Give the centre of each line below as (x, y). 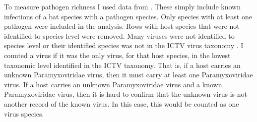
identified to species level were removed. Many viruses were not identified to (119, 35)
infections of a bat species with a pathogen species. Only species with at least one (128, 16)
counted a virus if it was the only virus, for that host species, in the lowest (117, 55)
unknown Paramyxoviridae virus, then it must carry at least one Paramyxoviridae (128, 75)
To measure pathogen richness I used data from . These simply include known (122, 6)
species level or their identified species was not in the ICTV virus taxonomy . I (124, 45)
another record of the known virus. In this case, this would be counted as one (122, 103)
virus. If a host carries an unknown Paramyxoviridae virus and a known (113, 84)
